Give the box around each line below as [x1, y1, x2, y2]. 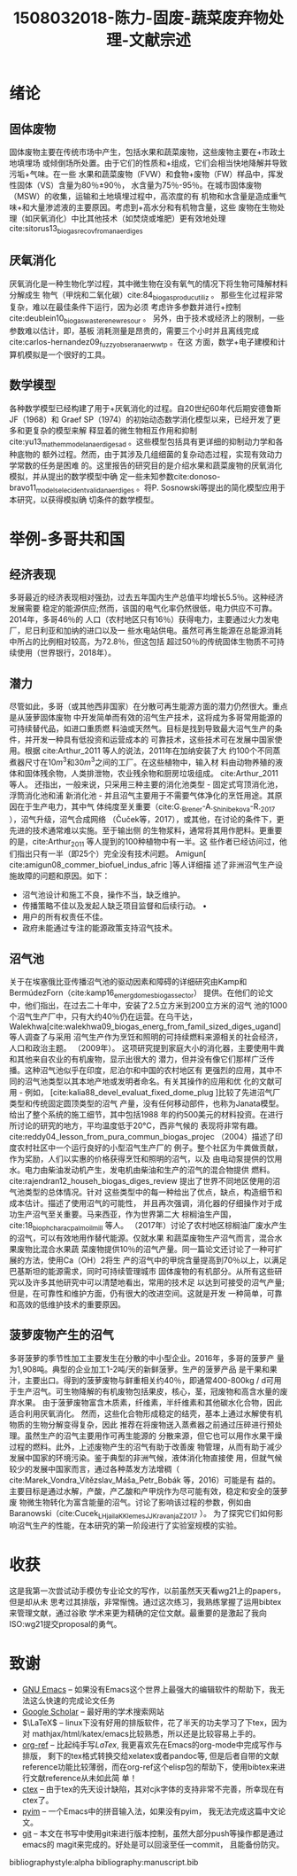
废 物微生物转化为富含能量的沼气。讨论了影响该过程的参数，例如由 [9, 1497, 252, 1507]
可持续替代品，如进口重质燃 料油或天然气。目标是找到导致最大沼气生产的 [9, 723, 275, 734]
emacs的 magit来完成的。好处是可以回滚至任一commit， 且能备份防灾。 [21, 1840, 285, 1850]
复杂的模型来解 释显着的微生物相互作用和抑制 [32, 424, 197, 435]
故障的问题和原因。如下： [16, 870, 110, 882]
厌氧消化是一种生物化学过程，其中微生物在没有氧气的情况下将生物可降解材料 [9, 278, 288, 289]
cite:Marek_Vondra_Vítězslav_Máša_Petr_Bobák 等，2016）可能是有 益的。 [9, 1475, 281, 1485]
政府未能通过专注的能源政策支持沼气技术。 [21, 922, 178, 933]
